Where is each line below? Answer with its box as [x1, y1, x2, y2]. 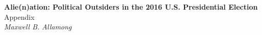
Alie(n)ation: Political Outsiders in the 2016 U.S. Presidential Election [4, 2, 258, 12]
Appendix [4, 11, 35, 22]
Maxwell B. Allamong [4, 21, 72, 32]
